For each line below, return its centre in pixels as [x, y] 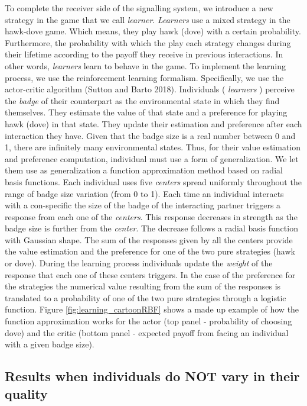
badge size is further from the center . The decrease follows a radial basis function [151, 228]
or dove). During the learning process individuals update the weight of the [139, 263]
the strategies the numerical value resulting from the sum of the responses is [143, 286]
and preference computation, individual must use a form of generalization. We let [152, 158]
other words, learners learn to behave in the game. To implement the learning [145, 65]
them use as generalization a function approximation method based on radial [144, 170]
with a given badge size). [50, 344]
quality [26, 393]
